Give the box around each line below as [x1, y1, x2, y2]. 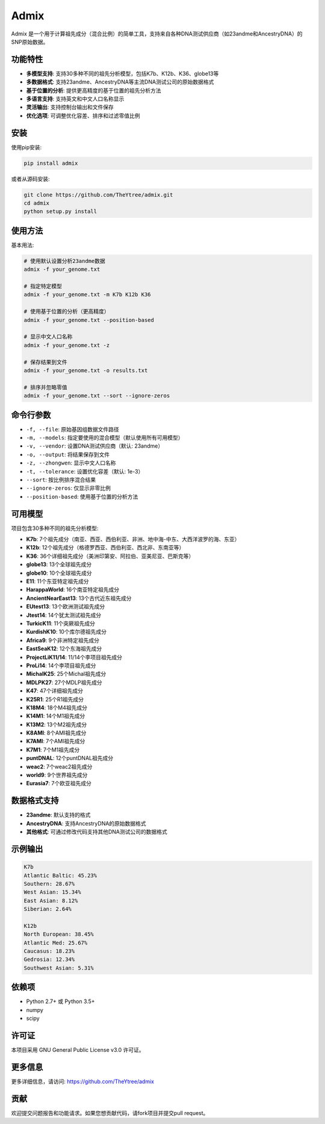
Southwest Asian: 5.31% [23, 965, 94, 971]
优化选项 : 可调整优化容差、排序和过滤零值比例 [26, 112, 140, 119]
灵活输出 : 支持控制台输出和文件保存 [26, 103, 114, 111]
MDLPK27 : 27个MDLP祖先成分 [26, 679, 102, 686]
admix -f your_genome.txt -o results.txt [23, 367, 148, 374]
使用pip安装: [11, 143, 42, 150]
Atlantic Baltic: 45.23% [23, 872, 97, 879]
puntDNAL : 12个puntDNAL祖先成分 [26, 755, 114, 762]
